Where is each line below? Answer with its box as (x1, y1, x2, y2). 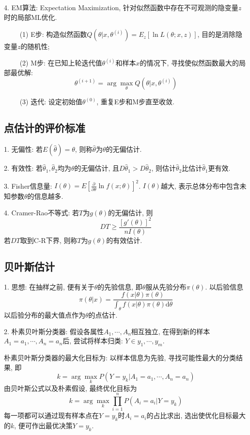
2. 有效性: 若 (4, 163, 43, 173)
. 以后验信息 (205, 281, 243, 291)
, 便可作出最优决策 (14, 420, 73, 431)
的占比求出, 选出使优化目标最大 (146, 410, 246, 420)
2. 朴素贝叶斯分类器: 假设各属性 (4, 326, 104, 336)
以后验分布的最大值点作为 (4, 310, 85, 320)
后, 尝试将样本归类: (62, 336, 123, 346)
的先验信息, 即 (97, 281, 142, 291)
